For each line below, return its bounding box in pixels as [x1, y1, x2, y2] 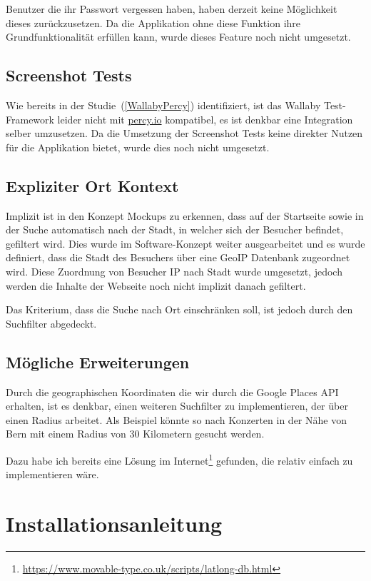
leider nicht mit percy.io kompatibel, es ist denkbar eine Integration [57, 111, 353, 126]
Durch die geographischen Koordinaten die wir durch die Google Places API [6, 384, 339, 399]
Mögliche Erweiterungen [6, 350, 190, 373]
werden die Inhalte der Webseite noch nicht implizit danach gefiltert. [6, 278, 306, 293]
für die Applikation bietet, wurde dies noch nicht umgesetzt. [6, 139, 270, 154]
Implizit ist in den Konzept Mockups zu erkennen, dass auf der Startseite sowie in [6, 208, 364, 223]
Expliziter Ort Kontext [6, 174, 179, 196]
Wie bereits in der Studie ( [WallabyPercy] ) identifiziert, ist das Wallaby [6, 97, 321, 112]
